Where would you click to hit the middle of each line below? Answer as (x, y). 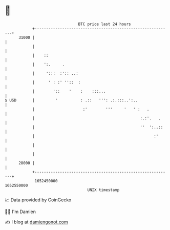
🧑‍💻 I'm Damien (20, 212)
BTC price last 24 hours (104, 24)
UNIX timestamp (103, 190)
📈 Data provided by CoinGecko (38, 200)
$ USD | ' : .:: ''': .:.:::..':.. (71, 100)
